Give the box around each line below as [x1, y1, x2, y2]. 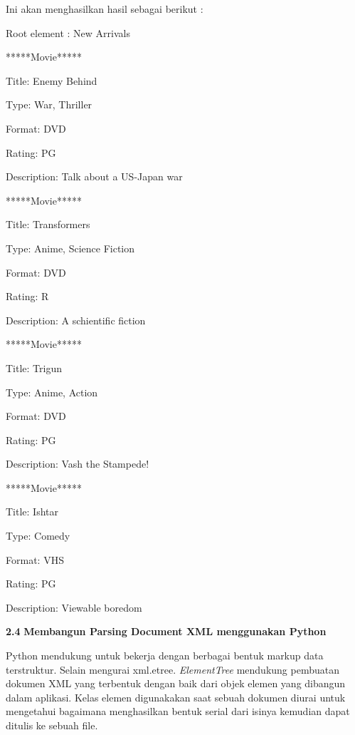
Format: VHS [6, 552, 64, 567]
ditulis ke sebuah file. [6, 718, 98, 732]
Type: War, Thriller [6, 97, 92, 112]
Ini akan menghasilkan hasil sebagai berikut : [6, 1, 203, 16]
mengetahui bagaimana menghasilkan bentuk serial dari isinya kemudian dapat [6, 704, 350, 719]
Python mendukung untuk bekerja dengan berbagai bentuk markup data [6, 648, 324, 663]
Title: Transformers [6, 217, 90, 232]
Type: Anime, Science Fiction [6, 240, 135, 255]
